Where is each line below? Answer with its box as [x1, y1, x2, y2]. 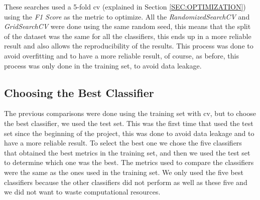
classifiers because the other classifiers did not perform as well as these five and [4, 176, 247, 187]
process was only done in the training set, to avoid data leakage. [4, 60, 202, 70]
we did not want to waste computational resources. [4, 186, 161, 197]
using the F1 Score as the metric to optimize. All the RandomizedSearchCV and [4, 11, 250, 21]
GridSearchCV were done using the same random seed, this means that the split [4, 21, 251, 31]
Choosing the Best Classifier [4, 84, 154, 100]
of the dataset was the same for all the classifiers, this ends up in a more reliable [4, 30, 251, 41]
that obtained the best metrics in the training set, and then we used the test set [4, 147, 250, 157]
